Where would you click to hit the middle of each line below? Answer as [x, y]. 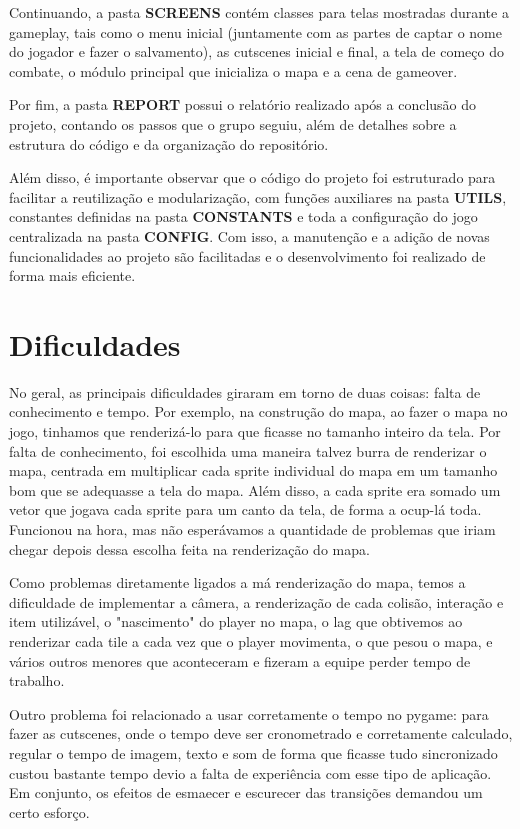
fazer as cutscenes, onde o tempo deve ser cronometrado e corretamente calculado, [261, 733]
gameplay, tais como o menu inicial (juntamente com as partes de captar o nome [255, 31]
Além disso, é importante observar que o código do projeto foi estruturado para [252, 177]
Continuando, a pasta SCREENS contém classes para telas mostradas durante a [259, 12]
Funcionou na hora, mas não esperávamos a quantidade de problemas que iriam [252, 529]
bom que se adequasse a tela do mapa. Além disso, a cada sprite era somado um [255, 489]
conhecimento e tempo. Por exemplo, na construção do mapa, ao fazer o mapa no [258, 411]
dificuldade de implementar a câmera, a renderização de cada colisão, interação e [256, 601]
